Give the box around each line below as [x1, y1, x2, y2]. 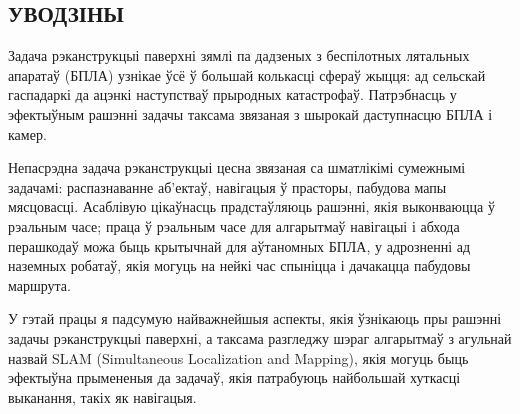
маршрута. [8, 274, 71, 295]
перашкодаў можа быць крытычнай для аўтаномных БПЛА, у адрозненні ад [8, 235, 471, 256]
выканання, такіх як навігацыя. [8, 386, 197, 407]
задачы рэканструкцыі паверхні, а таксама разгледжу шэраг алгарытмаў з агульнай [8, 327, 512, 348]
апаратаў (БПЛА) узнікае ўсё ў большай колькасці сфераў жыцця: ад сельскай [8, 64, 486, 85]
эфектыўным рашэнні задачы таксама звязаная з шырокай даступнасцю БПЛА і [8, 103, 493, 124]
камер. [8, 123, 47, 144]
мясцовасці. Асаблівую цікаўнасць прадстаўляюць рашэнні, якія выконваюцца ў [8, 196, 495, 217]
